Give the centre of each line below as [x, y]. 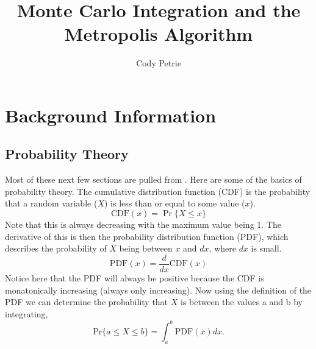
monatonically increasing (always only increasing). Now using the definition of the [158, 290]
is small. [266, 248]
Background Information [111, 115]
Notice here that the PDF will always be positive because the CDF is [135, 277]
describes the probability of [56, 248]
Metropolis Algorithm [159, 34]
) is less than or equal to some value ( [174, 203]
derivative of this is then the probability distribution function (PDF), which [147, 236]
